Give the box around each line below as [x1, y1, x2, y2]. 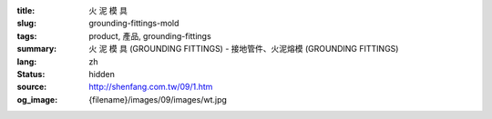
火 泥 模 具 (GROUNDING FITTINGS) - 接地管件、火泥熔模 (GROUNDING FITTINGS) [88, 44, 399, 55]
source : [16, 82, 47, 93]
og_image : [16, 94, 58, 104]
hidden [88, 68, 116, 79]
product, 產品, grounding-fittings [88, 30, 211, 41]
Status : [16, 68, 46, 79]
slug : [16, 18, 36, 29]
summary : [16, 44, 57, 55]
